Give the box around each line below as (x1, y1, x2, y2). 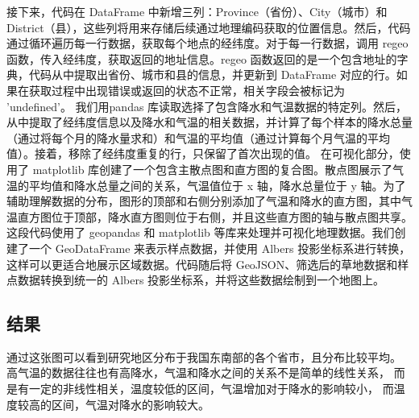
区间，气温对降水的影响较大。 (51, 395, 209, 412)
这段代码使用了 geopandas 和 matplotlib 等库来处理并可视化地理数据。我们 (6, 224, 395, 241)
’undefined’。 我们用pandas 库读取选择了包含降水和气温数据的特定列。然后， (6, 97, 408, 114)
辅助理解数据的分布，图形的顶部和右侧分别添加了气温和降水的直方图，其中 (6, 192, 401, 209)
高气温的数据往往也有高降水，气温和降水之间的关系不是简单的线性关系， (6, 364, 390, 381)
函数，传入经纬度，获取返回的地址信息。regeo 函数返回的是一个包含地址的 (6, 50, 397, 67)
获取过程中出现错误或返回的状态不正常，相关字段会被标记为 (28, 81, 345, 98)
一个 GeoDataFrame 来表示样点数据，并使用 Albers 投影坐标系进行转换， (28, 239, 411, 256)
